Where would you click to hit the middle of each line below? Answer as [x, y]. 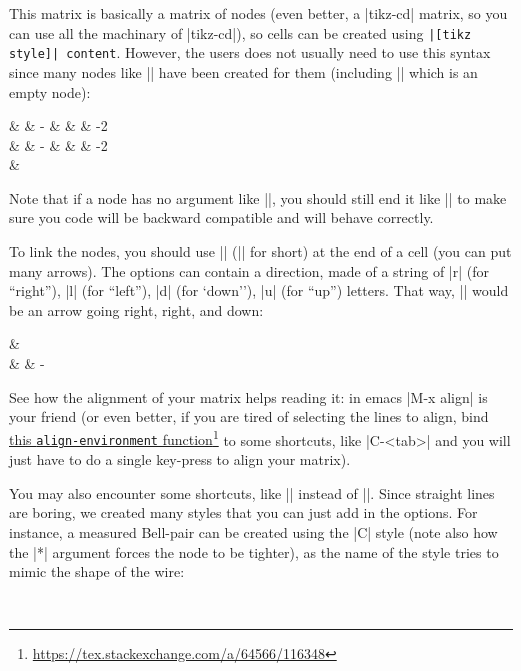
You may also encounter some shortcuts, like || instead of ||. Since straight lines [252, 492]
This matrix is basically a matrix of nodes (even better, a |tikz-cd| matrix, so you [258, 13]
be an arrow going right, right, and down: [136, 309]
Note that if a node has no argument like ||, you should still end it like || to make [258, 197]
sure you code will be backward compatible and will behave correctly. [221, 217]
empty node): [50, 91]
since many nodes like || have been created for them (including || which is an [243, 71]
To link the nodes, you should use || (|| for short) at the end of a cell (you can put [260, 251]
